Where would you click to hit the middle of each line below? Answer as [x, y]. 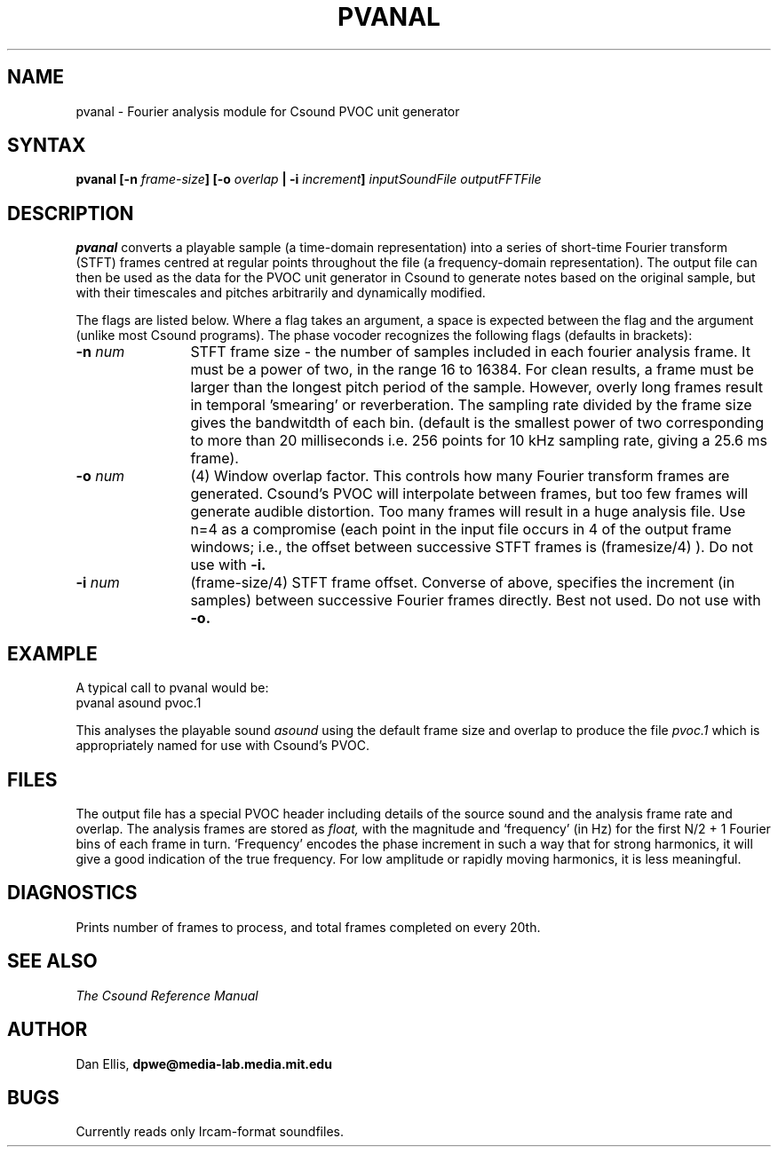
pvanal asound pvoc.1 [139, 703]
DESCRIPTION [71, 213]
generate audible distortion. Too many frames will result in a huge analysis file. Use [468, 512]
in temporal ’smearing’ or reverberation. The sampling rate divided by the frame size [471, 405]
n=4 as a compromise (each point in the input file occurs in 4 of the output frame [461, 530]
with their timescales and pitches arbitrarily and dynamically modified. [281, 293]
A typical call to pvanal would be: [172, 688]
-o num [100, 476]
